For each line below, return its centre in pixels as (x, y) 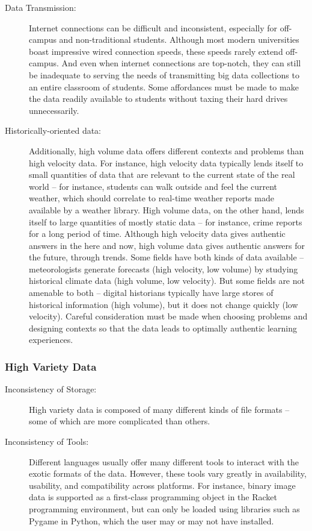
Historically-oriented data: (53, 130)
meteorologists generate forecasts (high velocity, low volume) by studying (164, 269)
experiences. (51, 340)
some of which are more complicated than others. (120, 421)
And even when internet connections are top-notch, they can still (181, 63)
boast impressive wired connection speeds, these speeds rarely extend (156, 51)
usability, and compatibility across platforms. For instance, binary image (162, 485)
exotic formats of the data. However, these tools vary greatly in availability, (168, 473)
